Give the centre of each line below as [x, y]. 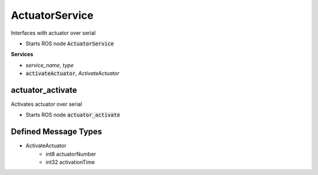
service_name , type [49, 65]
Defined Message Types [57, 132]
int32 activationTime [70, 162]
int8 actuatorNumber [71, 154]
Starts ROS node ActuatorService [70, 43]
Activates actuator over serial [47, 104]
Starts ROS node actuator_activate [73, 115]
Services [22, 54]
